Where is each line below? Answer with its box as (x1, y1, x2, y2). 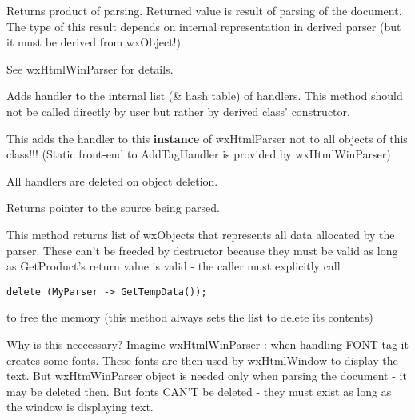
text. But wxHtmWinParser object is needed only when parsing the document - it (6, 367, 407, 384)
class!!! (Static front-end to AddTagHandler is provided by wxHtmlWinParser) (6, 146, 391, 162)
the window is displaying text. (6, 398, 154, 415)
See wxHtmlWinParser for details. (6, 60, 174, 77)
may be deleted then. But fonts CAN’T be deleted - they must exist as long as (6, 382, 392, 399)
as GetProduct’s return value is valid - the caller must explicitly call (6, 258, 341, 274)
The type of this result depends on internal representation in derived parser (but (6, 18, 401, 34)
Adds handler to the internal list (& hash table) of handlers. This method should (6, 87, 403, 104)
